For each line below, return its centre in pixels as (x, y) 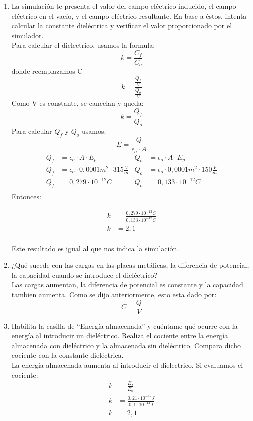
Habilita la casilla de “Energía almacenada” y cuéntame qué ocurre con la (125, 326)
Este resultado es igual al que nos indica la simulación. (95, 248)
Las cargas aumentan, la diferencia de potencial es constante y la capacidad (127, 285)
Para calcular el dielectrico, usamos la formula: (83, 45)
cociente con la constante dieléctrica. (68, 355)
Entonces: (26, 197)
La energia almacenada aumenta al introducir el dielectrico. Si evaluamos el (127, 365)
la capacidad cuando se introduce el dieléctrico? (85, 275)
